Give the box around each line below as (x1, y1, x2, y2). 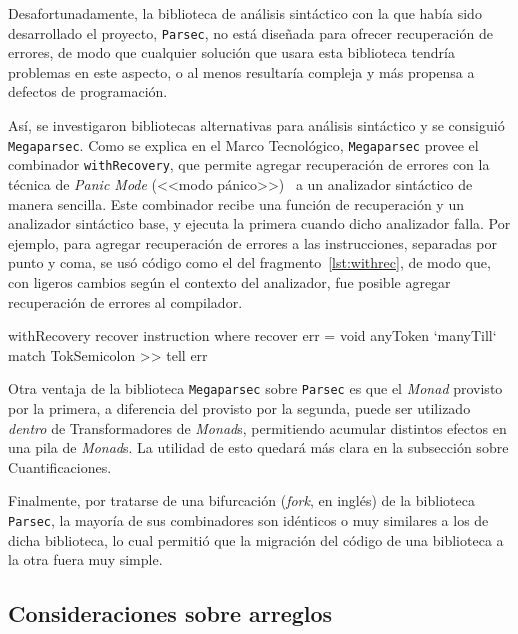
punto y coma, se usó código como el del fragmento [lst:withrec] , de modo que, (8, 252, 491, 273)
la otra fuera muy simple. (8, 549, 163, 570)
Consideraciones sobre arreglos (8, 598, 333, 629)
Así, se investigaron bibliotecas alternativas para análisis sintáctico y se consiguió (8, 115, 505, 136)
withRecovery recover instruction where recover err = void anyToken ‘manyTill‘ (8, 325, 497, 346)
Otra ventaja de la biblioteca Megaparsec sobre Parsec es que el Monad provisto (8, 378, 503, 399)
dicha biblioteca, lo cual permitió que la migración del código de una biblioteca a (8, 529, 504, 550)
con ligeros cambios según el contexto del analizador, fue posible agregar (8, 271, 451, 292)
